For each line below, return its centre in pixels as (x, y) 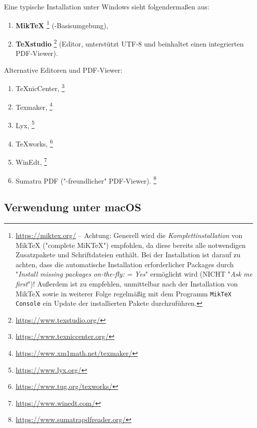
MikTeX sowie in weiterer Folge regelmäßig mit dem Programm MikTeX (124, 293)
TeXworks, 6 (34, 143)
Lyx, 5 (25, 124)
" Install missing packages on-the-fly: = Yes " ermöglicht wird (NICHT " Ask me (134, 274)
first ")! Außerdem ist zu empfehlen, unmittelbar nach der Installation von (127, 283)
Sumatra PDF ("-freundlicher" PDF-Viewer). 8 (86, 180)
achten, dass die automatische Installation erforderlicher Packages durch (125, 264)
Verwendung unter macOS (73, 207)
